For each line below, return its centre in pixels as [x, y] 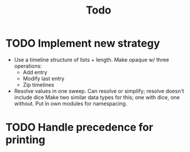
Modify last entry [44, 78]
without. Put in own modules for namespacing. [71, 103]
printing [25, 140]
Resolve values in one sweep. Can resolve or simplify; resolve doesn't [99, 91]
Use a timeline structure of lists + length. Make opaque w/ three [91, 60]
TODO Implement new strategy [83, 43]
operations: [28, 66]
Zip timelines [38, 85]
